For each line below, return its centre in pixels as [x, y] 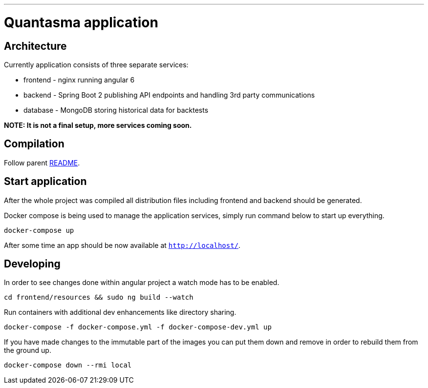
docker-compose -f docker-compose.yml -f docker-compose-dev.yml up [138, 327]
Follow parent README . [42, 163]
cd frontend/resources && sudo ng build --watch [99, 297]
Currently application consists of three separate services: [96, 64]
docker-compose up [39, 230]
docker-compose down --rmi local [68, 365]
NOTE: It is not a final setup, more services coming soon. [98, 125]
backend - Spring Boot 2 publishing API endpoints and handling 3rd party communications [169, 95]
